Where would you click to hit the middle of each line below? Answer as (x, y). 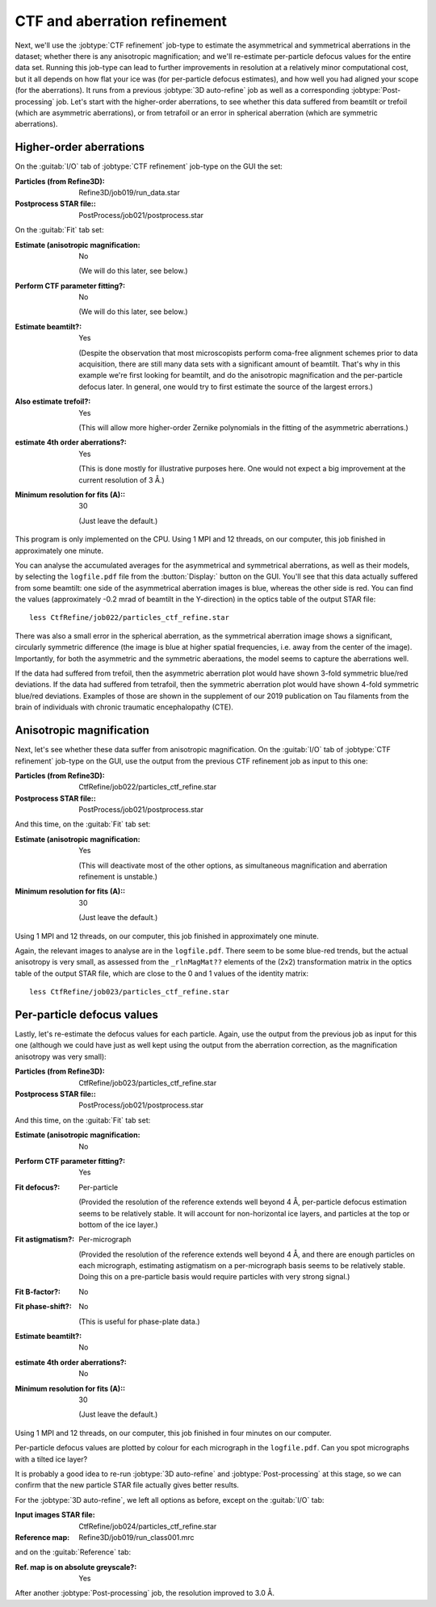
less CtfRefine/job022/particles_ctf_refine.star (130, 618)
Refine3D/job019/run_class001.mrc (136, 1537)
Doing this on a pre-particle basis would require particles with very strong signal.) (214, 1277)
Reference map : (42, 1537)
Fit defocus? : (38, 1187)
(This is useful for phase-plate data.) (140, 1321)
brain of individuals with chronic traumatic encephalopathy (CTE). (124, 707)
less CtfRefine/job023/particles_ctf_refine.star (130, 992)
